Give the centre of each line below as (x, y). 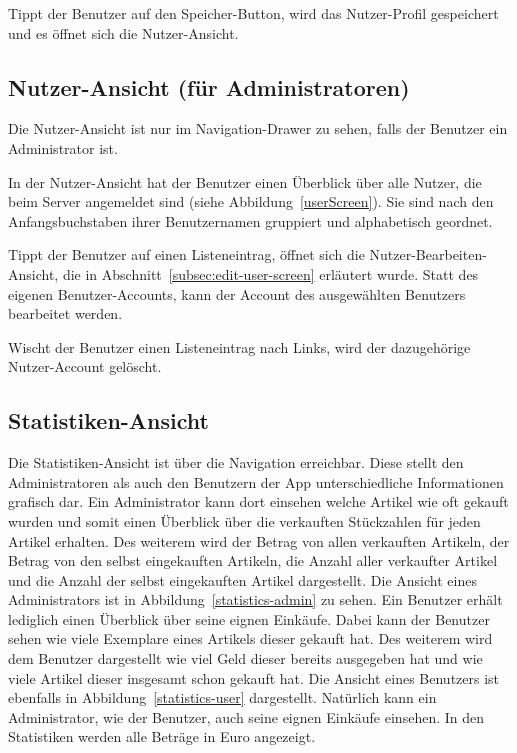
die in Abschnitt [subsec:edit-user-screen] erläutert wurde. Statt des (270, 273)
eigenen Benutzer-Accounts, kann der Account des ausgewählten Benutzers (237, 293)
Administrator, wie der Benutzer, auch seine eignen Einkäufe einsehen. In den (246, 716)
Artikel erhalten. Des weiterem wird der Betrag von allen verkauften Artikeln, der (259, 540)
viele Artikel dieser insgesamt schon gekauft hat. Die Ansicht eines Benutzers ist (254, 677)
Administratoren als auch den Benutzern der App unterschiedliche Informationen (256, 481)
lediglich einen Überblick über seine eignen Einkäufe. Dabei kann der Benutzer (249, 618)
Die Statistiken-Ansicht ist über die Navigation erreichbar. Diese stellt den (236, 462)
